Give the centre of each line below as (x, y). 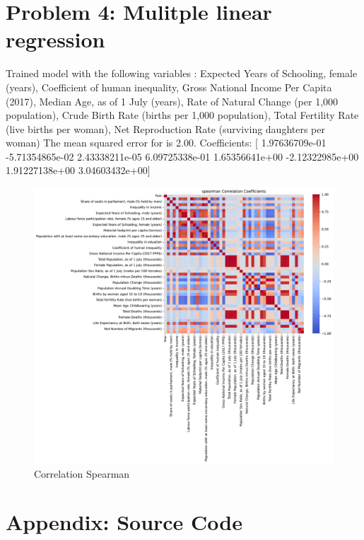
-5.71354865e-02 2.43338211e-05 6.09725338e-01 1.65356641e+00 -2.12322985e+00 (182, 156)
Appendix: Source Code (124, 522)
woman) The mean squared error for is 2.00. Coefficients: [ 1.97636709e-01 (166, 143)
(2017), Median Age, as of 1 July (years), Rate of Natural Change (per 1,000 (172, 101)
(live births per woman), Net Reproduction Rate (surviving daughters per (166, 128)
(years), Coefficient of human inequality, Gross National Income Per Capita (169, 87)
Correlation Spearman (82, 473)
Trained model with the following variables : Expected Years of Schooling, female (182, 73)
